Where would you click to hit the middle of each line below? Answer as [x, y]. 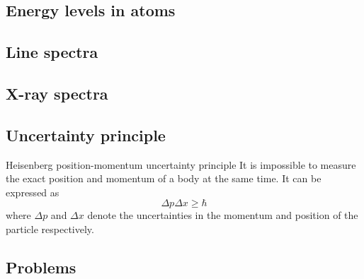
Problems [41, 267]
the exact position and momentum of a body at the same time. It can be [164, 178]
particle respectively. [50, 228]
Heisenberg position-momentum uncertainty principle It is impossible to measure [181, 164]
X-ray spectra [57, 93]
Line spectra [52, 52]
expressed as [33, 192]
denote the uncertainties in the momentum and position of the [223, 215]
